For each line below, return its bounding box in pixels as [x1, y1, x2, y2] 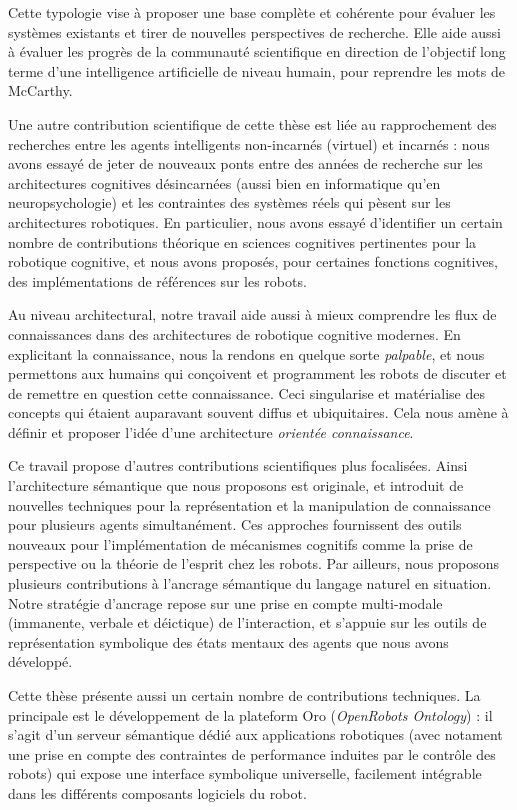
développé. [8, 651, 73, 672]
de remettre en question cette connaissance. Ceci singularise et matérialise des [8, 382, 485, 403]
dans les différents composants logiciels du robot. [8, 782, 307, 803]
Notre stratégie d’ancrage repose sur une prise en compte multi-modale [8, 592, 443, 613]
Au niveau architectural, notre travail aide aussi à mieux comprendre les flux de [8, 304, 497, 325]
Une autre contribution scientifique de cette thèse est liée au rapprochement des [8, 113, 497, 134]
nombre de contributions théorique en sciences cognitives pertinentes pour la [8, 231, 477, 252]
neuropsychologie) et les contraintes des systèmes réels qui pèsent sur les [8, 192, 451, 213]
